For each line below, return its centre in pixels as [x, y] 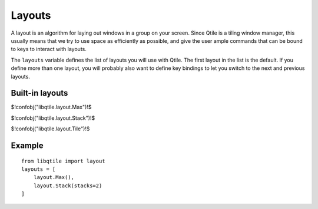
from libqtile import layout [63, 161]
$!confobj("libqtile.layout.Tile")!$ [50, 129]
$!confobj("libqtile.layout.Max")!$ [51, 107]
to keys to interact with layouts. [49, 49]
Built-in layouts [39, 93]
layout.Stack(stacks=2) [68, 186]
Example [27, 146]
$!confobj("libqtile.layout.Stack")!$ [53, 118]
